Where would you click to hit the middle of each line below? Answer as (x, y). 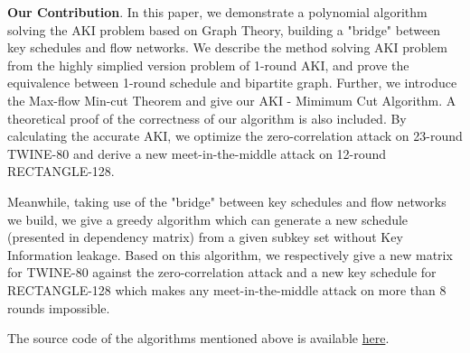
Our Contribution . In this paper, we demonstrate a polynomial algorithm (217, 12)
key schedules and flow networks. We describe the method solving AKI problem (227, 47)
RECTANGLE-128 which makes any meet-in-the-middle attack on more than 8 (227, 289)
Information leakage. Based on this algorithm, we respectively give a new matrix (230, 254)
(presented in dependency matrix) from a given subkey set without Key (205, 237)
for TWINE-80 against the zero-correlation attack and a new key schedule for (222, 272)
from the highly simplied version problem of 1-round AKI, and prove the (208, 65)
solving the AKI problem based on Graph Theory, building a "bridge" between (224, 29)
